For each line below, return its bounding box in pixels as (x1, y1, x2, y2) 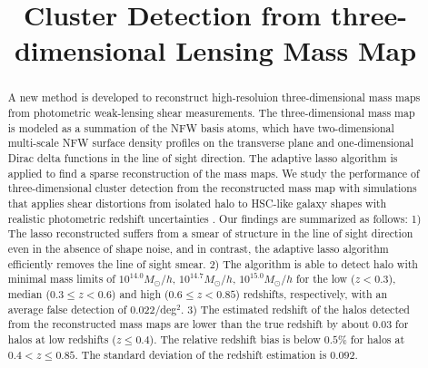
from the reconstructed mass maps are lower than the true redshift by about (7, 316, 370, 332)
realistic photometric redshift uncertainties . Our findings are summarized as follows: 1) (7, 210, 422, 226)
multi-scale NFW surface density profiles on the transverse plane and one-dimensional (7, 135, 414, 150)
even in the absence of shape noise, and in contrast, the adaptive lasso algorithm (7, 240, 389, 256)
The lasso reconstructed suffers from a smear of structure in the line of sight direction (7, 226, 413, 241)
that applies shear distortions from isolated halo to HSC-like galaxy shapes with (7, 195, 387, 210)
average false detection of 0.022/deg (7, 301, 177, 316)
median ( (7, 286, 51, 302)
